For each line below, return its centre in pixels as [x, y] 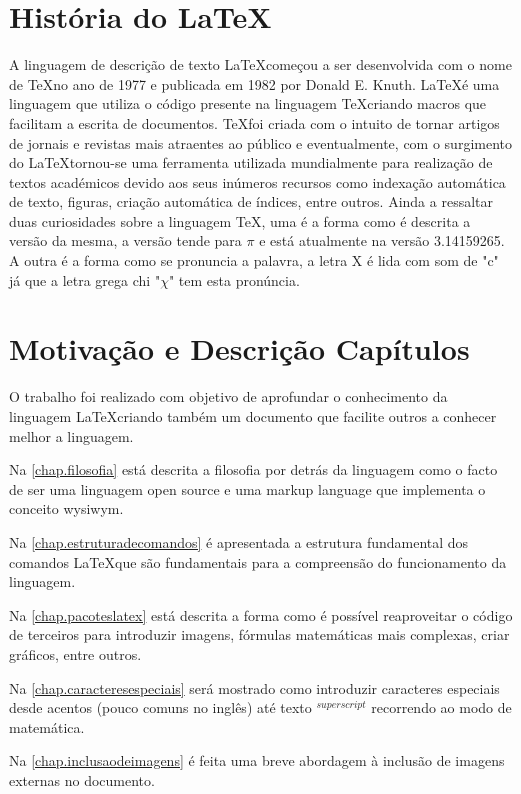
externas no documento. [82, 779]
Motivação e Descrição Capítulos [239, 348]
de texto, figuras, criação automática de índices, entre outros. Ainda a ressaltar [251, 201]
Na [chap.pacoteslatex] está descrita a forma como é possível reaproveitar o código [261, 614]
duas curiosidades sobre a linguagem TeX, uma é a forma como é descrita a [240, 220]
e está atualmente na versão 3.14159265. [382, 240]
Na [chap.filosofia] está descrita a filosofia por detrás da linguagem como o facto [253, 469]
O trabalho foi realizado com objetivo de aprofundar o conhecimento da [228, 396]
